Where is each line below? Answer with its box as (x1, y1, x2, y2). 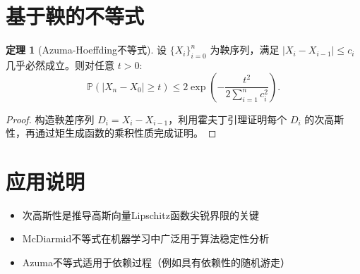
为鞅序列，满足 (210, 42, 280, 57)
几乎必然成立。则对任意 (6, 57, 114, 72)
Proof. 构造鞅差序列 (6, 111, 95, 126)
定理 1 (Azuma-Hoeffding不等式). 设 (6, 42, 167, 57)
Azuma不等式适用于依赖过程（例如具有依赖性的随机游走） (22, 255, 290, 270)
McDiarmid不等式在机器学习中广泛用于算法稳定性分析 (22, 231, 270, 246)
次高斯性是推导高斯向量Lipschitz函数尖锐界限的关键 (22, 207, 259, 222)
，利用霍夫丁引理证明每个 (168, 111, 287, 126)
